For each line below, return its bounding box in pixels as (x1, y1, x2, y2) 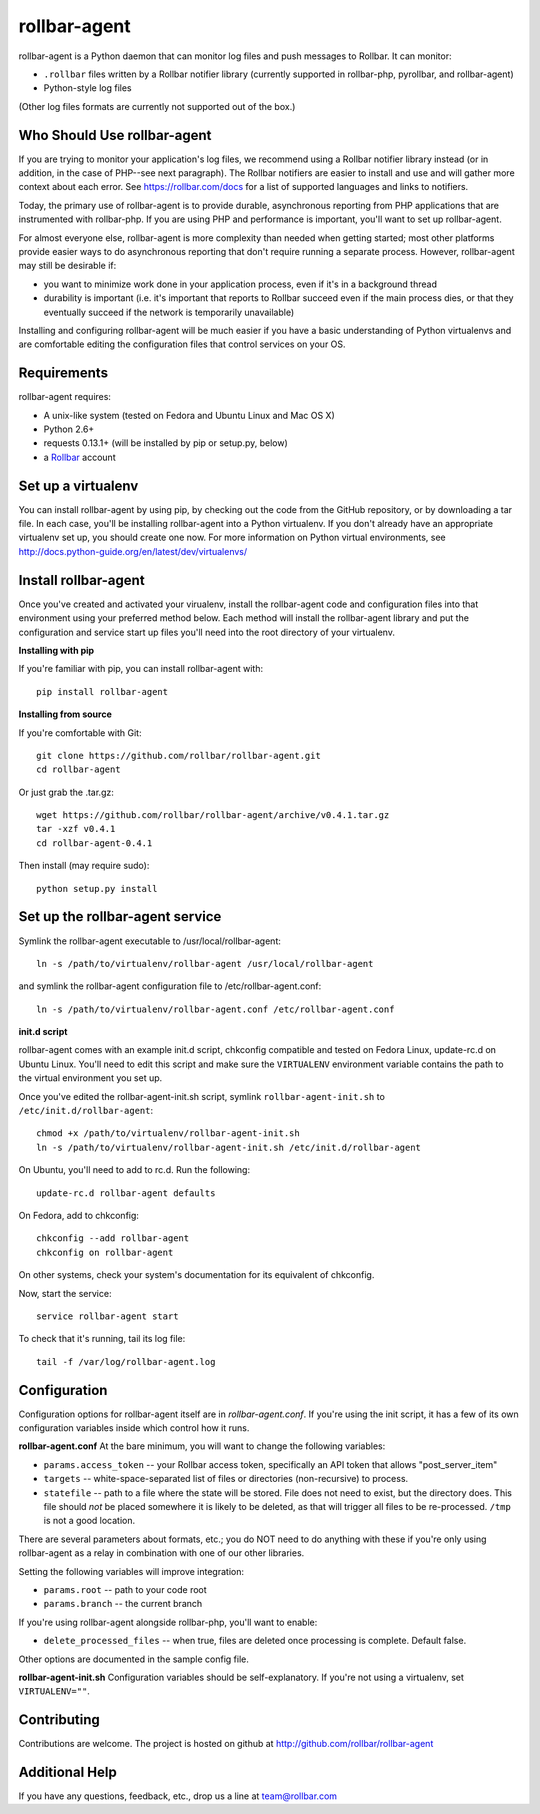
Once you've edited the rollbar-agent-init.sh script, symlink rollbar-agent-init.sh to (18, 1090, 385, 1102)
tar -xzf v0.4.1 (36, 823, 116, 835)
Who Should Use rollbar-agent (18, 126, 212, 144)
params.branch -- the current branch (43, 1598, 203, 1610)
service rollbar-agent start (36, 1310, 179, 1322)
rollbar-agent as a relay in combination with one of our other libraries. (18, 1547, 305, 1559)
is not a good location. (43, 1515, 136, 1527)
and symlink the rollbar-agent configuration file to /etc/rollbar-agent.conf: (18, 980, 322, 992)
